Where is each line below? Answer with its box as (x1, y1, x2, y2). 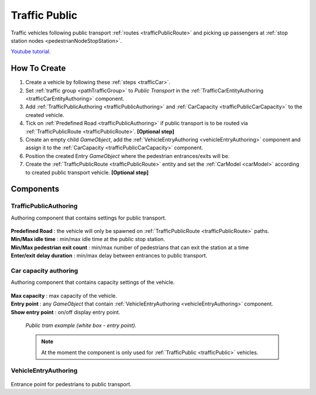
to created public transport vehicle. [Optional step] (25, 169, 149, 176)
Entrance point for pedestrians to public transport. (11, 380, 132, 387)
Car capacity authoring (11, 267, 78, 275)
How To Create (11, 63, 66, 73)
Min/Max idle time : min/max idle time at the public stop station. (11, 236, 165, 243)
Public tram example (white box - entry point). (25, 322, 137, 329)
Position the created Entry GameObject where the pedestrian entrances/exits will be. (25, 152, 230, 159)
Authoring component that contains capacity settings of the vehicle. (11, 279, 175, 286)
